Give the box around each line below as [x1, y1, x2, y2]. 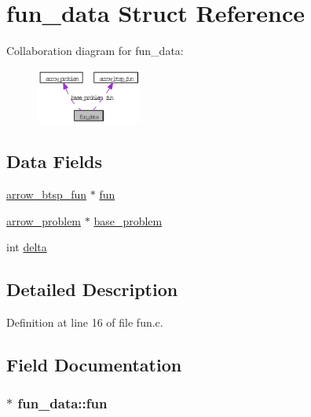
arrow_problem [6, 212, 82, 229]
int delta [6, 239, 47, 255]
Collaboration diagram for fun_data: [6, 42, 184, 59]
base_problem [93, 212, 163, 229]
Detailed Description [6, 277, 178, 302]
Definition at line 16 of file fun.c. [6, 313, 163, 330]
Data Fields [6, 149, 103, 174]
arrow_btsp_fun [6, 185, 87, 202]
